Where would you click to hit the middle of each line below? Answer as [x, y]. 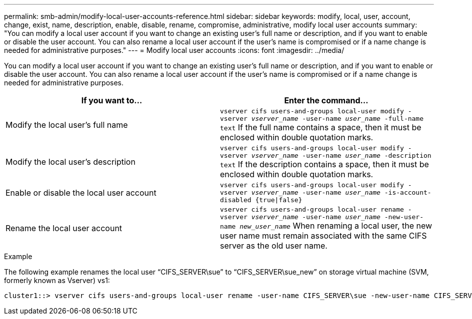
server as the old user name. [274, 246]
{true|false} [279, 200]
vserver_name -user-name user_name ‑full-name [337, 119]
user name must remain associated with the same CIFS [323, 236]
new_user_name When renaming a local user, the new [336, 226]
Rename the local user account [64, 228]
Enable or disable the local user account [81, 192]
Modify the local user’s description [70, 162]
